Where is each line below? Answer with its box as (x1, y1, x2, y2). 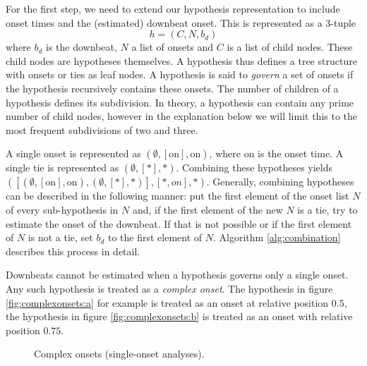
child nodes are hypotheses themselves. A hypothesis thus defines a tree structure (6, 53, 357, 68)
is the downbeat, (46, 39, 117, 54)
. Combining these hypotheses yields (176, 160, 333, 175)
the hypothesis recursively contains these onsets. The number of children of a (6, 80, 339, 95)
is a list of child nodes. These (227, 39, 353, 54)
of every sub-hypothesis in (6, 202, 119, 216)
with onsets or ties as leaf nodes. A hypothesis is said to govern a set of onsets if (6, 67, 354, 82)
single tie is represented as (6, 160, 119, 175)
